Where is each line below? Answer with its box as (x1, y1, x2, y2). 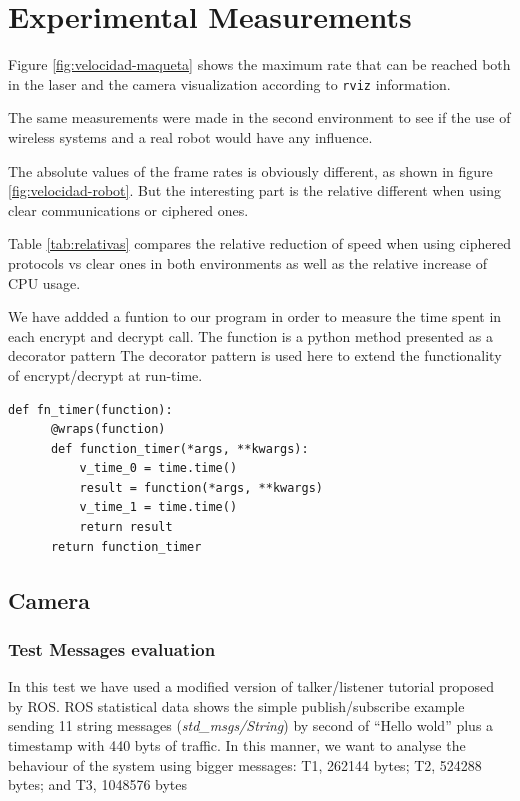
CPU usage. (8, 272, 81, 293)
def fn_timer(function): (8, 402, 173, 417)
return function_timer (50, 539, 202, 554)
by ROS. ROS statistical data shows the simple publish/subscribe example (8, 695, 465, 716)
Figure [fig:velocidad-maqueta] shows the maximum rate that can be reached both (8, 54, 511, 75)
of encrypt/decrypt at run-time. (8, 364, 203, 385)
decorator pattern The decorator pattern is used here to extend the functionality (8, 345, 502, 366)
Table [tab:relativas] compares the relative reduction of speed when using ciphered (8, 233, 511, 254)
